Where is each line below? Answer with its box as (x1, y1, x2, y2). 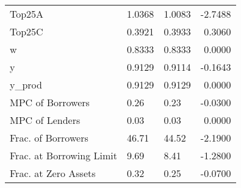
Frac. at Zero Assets (10, 166, 96, 180)
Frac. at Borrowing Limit (10, 148, 117, 162)
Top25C (10, 24, 43, 38)
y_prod (10, 78, 42, 92)
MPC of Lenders (10, 113, 81, 127)
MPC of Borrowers (10, 95, 90, 109)
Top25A (10, 7, 44, 21)
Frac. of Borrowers (10, 131, 88, 145)
